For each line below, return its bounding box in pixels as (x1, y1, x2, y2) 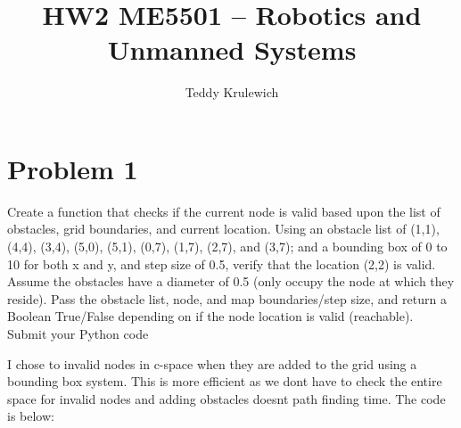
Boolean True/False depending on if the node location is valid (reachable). (7, 307, 414, 325)
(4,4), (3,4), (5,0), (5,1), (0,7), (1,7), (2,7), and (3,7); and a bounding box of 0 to (7, 237, 448, 256)
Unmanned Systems (107, 31, 357, 68)
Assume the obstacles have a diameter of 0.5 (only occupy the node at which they (7, 272, 455, 291)
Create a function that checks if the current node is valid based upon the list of (7, 202, 440, 220)
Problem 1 (7, 150, 138, 186)
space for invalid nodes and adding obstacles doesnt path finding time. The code (7, 389, 446, 407)
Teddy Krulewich (185, 83, 279, 102)
